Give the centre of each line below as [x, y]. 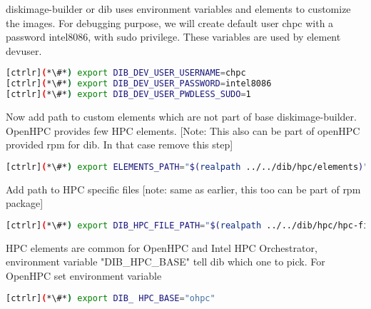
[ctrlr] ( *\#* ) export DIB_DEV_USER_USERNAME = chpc [126, 73]
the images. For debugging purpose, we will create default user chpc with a [170, 22]
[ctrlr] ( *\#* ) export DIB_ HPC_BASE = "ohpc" [111, 298]
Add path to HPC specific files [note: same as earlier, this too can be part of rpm [183, 189]
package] [25, 203]
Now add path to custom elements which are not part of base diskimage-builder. [181, 116]
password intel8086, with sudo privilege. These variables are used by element [173, 37]
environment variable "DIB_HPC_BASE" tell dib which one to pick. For [166, 262]
